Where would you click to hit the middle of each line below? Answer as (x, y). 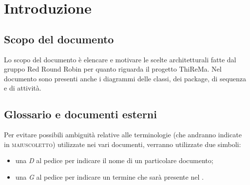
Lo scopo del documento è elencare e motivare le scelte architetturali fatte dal (120, 59)
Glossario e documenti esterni (80, 114)
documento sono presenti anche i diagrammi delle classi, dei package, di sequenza (125, 78)
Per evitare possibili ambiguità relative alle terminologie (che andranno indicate (123, 135)
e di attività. (23, 88)
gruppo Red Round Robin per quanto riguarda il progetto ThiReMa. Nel (113, 69)
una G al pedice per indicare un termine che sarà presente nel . (109, 176)
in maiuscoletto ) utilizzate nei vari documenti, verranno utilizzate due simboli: (123, 144)
